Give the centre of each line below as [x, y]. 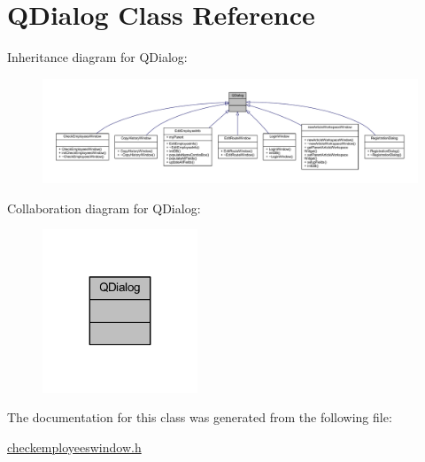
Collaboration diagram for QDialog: [104, 208]
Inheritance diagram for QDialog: [97, 57]
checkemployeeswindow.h [74, 447]
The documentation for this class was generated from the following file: [200, 417]
